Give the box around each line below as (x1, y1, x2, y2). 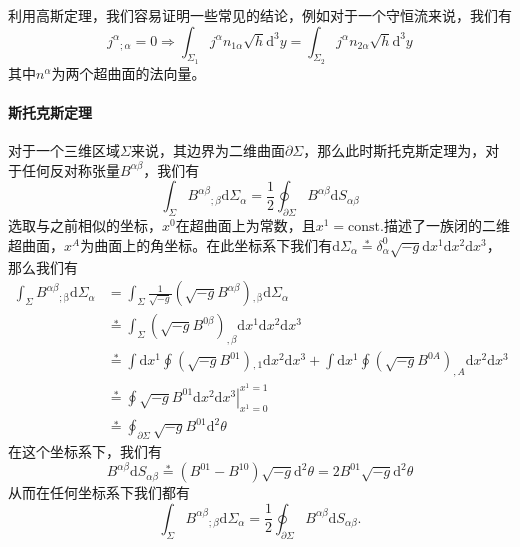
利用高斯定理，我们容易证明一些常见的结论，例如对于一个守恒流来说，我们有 (8, 5, 512, 25)
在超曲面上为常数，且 (175, 215, 316, 236)
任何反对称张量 (21, 159, 120, 180)
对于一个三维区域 (8, 140, 120, 161)
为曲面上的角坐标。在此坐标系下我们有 (80, 234, 333, 255)
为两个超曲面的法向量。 (51, 62, 206, 83)
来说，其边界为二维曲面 (130, 140, 285, 161)
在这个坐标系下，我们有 (8, 441, 162, 462)
